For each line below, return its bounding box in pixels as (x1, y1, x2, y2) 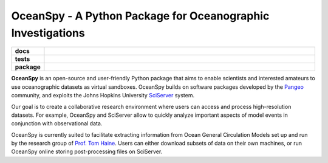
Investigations (11, 26, 85, 40)
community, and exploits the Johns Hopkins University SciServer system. (11, 92, 194, 99)
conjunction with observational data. (11, 120, 103, 127)
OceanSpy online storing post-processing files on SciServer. (11, 148, 163, 155)
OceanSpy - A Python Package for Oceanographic (11, 9, 270, 23)
